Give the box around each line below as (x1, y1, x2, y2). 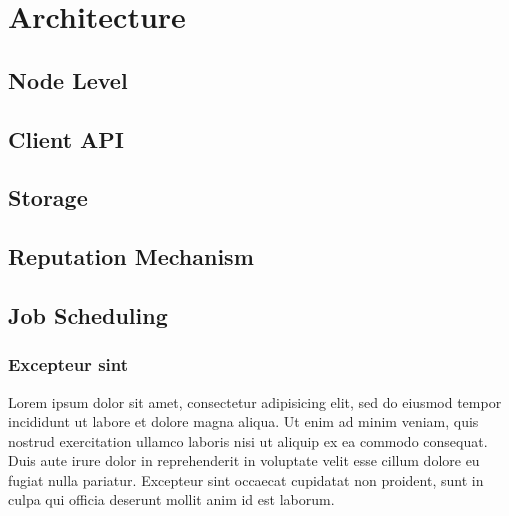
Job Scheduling (8, 299, 168, 330)
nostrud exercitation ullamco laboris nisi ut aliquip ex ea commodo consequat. (8, 430, 488, 451)
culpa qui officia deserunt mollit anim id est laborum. (8, 489, 335, 510)
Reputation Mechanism (8, 241, 254, 272)
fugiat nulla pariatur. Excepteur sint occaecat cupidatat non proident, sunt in (8, 469, 484, 490)
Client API (8, 123, 125, 154)
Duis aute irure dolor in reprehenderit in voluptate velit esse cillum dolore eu (8, 450, 480, 471)
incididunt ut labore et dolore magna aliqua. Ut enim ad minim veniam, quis (8, 411, 479, 432)
